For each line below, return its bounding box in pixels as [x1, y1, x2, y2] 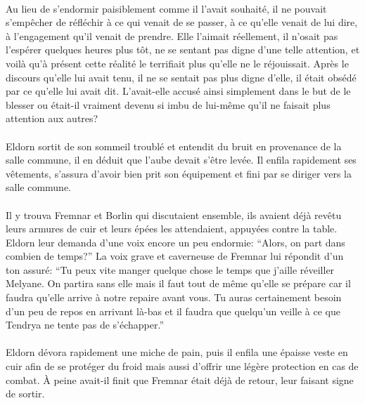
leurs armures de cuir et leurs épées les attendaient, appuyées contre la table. [6, 221, 338, 236]
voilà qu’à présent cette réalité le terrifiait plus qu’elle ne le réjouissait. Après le [6, 55, 349, 70]
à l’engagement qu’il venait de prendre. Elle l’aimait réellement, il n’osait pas [6, 28, 338, 43]
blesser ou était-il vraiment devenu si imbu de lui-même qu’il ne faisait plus [6, 97, 331, 112]
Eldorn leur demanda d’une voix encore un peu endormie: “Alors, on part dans [6, 234, 345, 249]
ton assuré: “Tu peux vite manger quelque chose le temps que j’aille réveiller [6, 262, 335, 277]
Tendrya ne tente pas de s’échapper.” [6, 317, 164, 332]
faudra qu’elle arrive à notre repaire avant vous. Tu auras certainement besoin [6, 290, 342, 305]
